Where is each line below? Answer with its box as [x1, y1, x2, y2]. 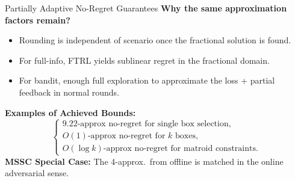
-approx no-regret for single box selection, [77, 120, 231, 129]
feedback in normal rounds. [19, 85, 120, 98]
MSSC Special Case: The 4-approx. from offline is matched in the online [5, 155, 284, 167]
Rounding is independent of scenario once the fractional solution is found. [19, 34, 291, 46]
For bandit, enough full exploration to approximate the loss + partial [19, 74, 275, 87]
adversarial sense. [5, 167, 69, 179]
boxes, [175, 132, 198, 141]
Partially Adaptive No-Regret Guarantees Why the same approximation [5, 2, 287, 14]
